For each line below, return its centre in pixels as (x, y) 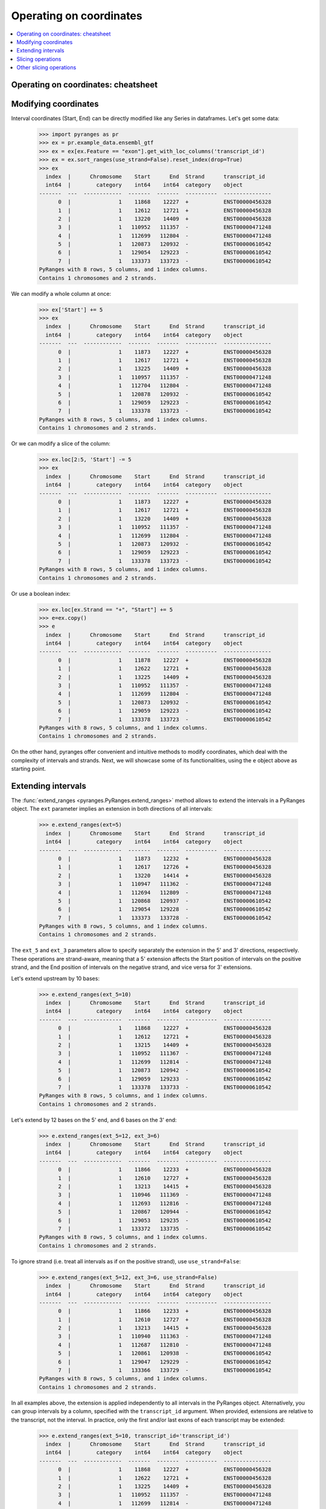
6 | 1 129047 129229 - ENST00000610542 (165, 1362)
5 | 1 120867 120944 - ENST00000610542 (165, 1212)
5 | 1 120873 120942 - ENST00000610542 (165, 1070)
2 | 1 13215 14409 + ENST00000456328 (165, 1045)
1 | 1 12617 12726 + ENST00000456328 (165, 867)
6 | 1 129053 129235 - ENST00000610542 (165, 1220)
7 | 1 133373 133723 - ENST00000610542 (165, 261)
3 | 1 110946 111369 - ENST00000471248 (165, 1195)
